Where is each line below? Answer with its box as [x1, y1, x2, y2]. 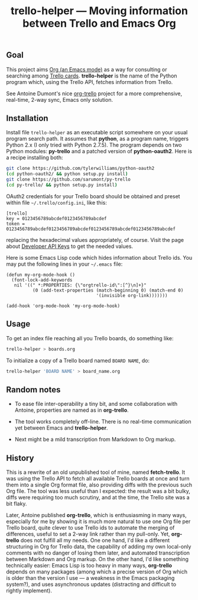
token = [6, 221, 25, 227]
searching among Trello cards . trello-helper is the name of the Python [6, 72, 177, 79]
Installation [6, 114, 48, 123]
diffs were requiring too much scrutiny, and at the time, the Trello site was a [6, 494, 190, 501]
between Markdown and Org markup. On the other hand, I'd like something [6, 556, 189, 563]
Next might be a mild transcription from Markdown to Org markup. [14, 436, 176, 443]
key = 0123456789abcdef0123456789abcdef [6, 215, 108, 221]
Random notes [6, 385, 61, 395]
